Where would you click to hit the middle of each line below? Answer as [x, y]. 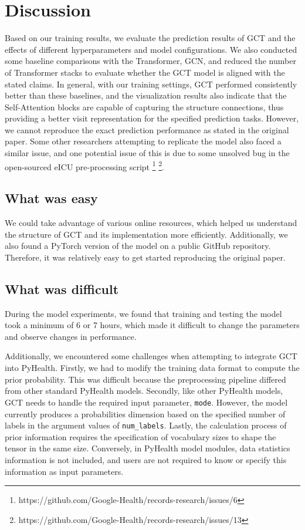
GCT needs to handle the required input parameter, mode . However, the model [146, 402]
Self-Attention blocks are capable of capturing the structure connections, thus [144, 107]
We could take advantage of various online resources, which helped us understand [151, 223]
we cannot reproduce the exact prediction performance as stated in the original [147, 129]
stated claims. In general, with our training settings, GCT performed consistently [151, 84]
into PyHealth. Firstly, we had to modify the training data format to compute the [152, 368]
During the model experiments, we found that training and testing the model [143, 313]
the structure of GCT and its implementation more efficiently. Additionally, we [146, 234]
